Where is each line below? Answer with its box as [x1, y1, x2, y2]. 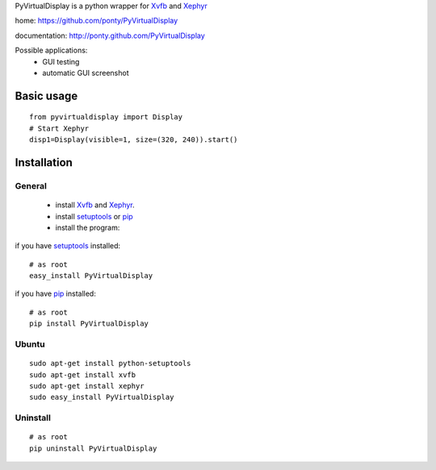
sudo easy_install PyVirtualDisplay [29, 393, 174, 402]
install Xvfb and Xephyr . [55, 200, 135, 210]
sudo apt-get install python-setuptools [29, 359, 191, 368]
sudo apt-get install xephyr [29, 381, 145, 390]
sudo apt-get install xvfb [29, 370, 136, 379]
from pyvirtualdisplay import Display [29, 113, 183, 122]
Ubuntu [15, 339, 45, 350]
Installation [15, 156, 73, 169]
